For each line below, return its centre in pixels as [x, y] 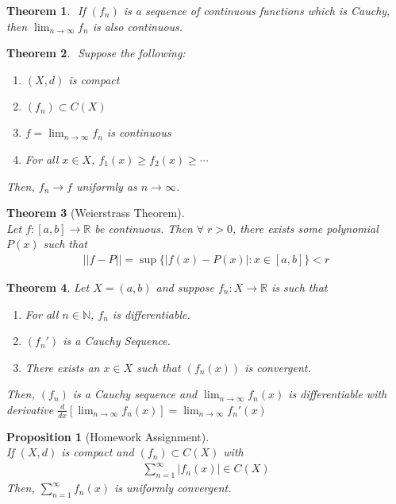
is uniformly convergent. [173, 488]
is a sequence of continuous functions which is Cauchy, [257, 10]
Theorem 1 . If [46, 10]
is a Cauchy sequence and [135, 394]
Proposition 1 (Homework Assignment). [108, 436]
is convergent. [278, 367]
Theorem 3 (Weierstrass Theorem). [96, 213]
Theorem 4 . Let [48, 287]
